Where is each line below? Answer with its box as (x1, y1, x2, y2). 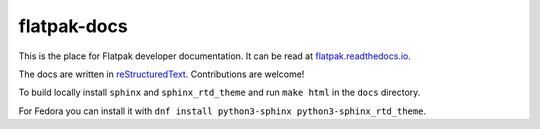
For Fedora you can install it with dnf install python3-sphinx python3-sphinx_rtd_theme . (18, 105, 427, 117)
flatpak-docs (18, 15, 129, 37)
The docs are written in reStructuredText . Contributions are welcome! (18, 68, 305, 80)
